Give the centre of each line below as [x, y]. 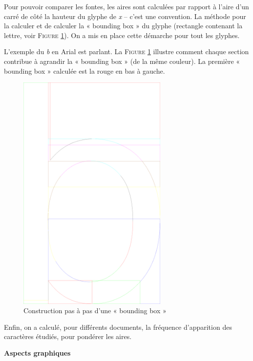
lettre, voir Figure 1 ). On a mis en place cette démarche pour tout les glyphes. [122, 35]
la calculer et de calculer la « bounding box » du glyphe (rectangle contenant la [123, 26]
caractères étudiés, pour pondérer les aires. [68, 336]
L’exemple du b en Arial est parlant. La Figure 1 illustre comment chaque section [126, 51]
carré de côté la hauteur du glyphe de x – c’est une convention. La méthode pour [125, 16]
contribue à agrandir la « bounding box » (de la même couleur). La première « [122, 61]
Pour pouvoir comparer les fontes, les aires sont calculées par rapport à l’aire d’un [126, 6]
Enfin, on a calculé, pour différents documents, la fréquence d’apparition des [118, 327]
